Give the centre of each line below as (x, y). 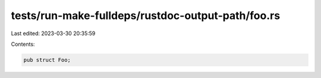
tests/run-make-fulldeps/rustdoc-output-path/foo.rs (146, 15)
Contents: (23, 44)
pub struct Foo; (47, 60)
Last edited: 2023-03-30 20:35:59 (53, 33)
